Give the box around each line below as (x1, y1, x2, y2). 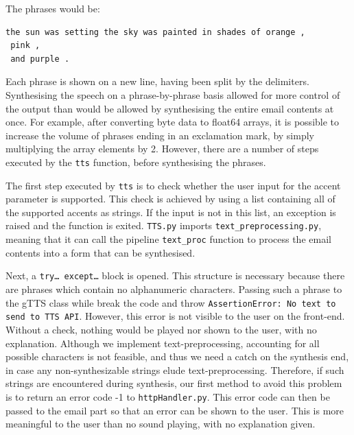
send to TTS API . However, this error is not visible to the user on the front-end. (5, 309, 345, 323)
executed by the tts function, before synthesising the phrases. (5, 154, 266, 169)
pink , (10, 40, 40, 51)
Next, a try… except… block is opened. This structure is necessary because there (5, 268, 345, 283)
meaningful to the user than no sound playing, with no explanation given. (5, 416, 316, 431)
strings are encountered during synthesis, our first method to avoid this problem (5, 376, 342, 390)
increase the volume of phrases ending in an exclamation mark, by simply (5, 128, 314, 142)
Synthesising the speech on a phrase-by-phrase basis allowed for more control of (5, 87, 340, 102)
